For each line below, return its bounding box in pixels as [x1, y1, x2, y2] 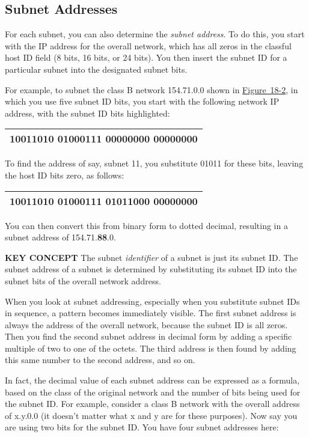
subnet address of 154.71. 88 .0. [5, 231, 116, 243]
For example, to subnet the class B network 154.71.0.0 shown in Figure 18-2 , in [5, 83, 298, 96]
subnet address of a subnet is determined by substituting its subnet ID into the [5, 263, 297, 275]
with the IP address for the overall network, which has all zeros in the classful [5, 39, 292, 52]
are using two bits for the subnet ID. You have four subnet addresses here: [5, 421, 279, 433]
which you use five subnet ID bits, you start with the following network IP [5, 95, 280, 108]
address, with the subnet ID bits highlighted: [5, 106, 170, 119]
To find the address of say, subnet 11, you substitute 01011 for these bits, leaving [5, 157, 304, 170]
